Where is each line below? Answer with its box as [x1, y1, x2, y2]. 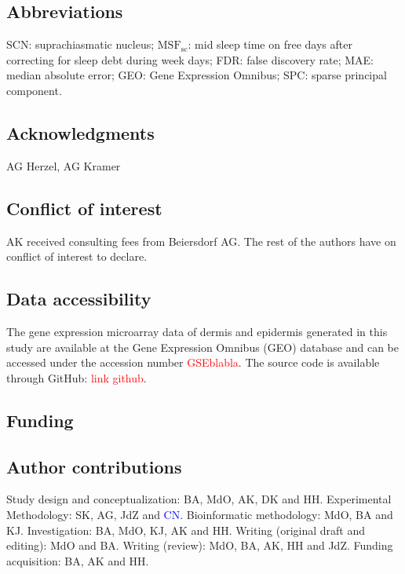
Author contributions [6, 454, 182, 478]
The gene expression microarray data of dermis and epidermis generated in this [6, 323, 388, 339]
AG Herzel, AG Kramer [6, 157, 121, 174]
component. [6, 82, 62, 98]
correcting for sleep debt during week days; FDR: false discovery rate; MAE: [6, 51, 374, 68]
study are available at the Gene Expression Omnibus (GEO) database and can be [6, 338, 400, 355]
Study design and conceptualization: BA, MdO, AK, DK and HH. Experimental [6, 491, 392, 507]
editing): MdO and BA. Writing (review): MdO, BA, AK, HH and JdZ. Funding [6, 537, 393, 554]
